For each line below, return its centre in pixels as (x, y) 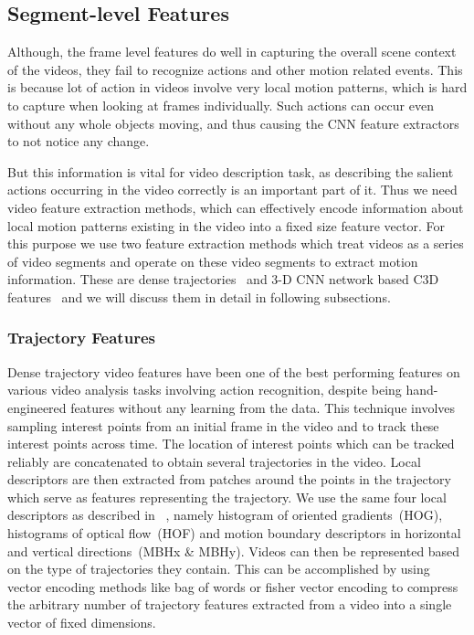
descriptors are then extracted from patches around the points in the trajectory (229, 479)
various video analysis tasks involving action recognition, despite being (205, 390)
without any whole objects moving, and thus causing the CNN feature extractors (233, 123)
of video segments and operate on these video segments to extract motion (213, 261)
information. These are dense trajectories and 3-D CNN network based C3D (223, 279)
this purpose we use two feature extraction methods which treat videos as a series (236, 243)
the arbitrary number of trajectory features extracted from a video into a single (230, 604)
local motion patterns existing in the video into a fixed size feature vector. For (226, 225)
